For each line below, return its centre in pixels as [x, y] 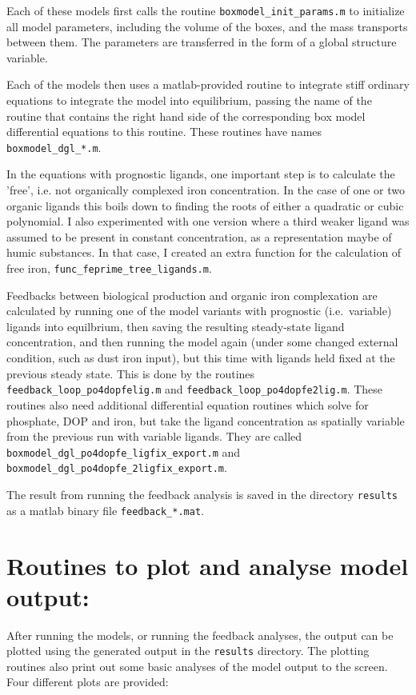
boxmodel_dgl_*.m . [54, 147]
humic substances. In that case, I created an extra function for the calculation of [204, 252]
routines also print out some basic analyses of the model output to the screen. [197, 666]
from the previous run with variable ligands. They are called [154, 436]
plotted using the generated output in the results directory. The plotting [188, 651]
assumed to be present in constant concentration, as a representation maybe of [199, 236]
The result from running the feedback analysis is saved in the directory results [202, 494]
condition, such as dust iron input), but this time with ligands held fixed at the [201, 358]
